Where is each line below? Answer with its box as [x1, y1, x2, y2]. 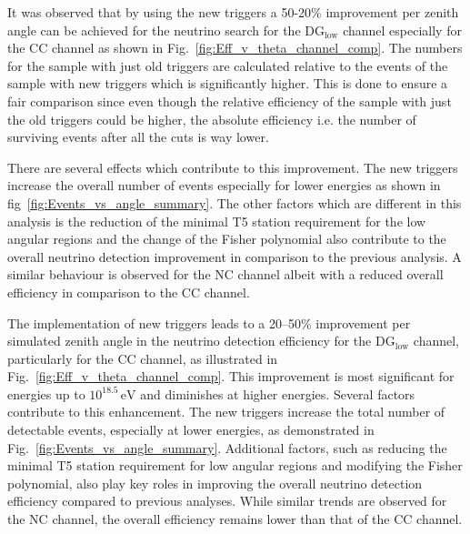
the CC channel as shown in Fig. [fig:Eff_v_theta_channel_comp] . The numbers [7, 38, 463, 57]
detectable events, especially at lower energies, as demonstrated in [7, 420, 375, 439]
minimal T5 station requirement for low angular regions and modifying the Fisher [7, 456, 463, 475]
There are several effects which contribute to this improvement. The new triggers [7, 157, 458, 176]
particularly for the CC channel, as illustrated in [7, 348, 278, 368]
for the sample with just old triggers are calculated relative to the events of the [7, 55, 448, 75]
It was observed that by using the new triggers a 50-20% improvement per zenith [7, 3, 459, 21]
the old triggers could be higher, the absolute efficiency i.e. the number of [7, 109, 416, 128]
